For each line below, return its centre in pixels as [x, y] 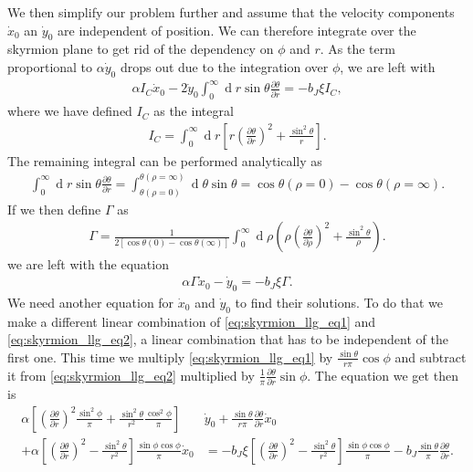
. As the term [357, 49]
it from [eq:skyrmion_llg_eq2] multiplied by [131, 375]
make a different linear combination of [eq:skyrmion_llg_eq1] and [192, 321]
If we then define [54, 209]
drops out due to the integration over [224, 66]
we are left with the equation [88, 264]
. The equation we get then [383, 375]
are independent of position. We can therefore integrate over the [237, 30]
